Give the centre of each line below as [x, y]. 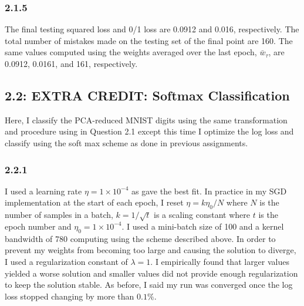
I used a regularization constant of [66, 261]
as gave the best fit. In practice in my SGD [209, 191]
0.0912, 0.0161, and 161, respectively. [71, 63]
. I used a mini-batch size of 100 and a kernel [203, 226]
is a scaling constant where [202, 215]
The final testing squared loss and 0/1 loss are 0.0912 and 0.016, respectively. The [152, 29]
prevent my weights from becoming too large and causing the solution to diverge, [151, 250]
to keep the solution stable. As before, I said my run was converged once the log [149, 285]
